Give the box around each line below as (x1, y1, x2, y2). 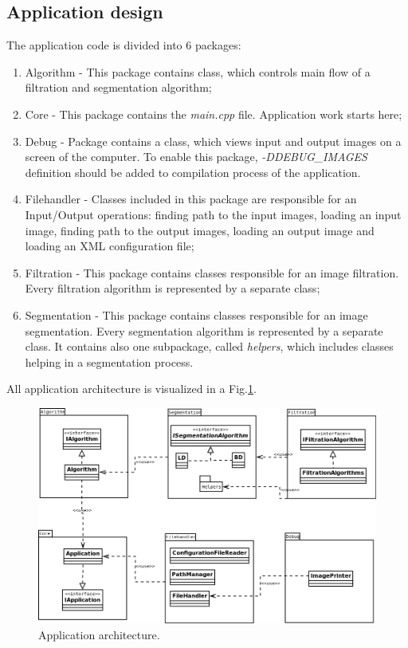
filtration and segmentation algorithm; (25, 79, 212, 96)
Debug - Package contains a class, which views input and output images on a (25, 132, 402, 149)
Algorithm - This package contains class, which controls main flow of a (25, 63, 371, 80)
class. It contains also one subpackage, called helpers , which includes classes (25, 338, 394, 355)
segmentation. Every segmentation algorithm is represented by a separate (25, 322, 383, 339)
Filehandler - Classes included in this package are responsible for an (25, 190, 357, 207)
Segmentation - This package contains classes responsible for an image (25, 306, 368, 323)
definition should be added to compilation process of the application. (25, 163, 361, 180)
